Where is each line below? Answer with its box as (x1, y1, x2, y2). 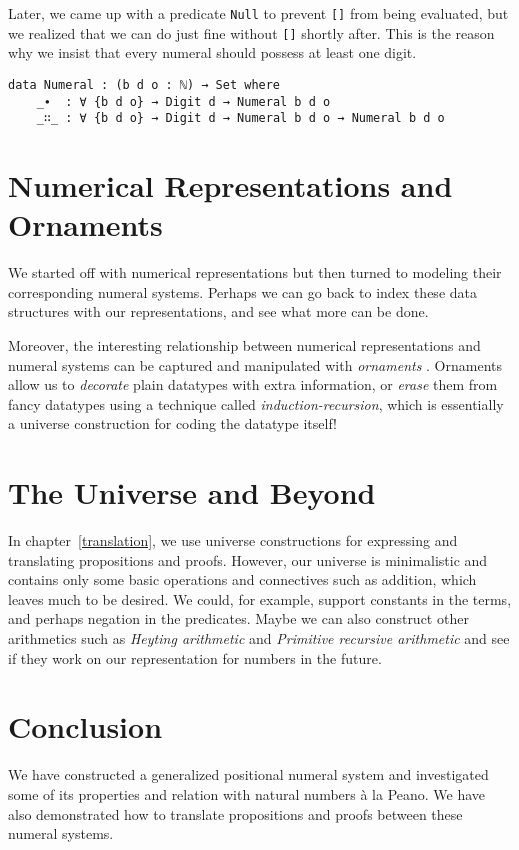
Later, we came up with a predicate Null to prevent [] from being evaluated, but (8, 3, 509, 23)
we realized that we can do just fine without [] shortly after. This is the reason (8, 22, 495, 43)
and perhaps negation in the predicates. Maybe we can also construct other (8, 608, 469, 629)
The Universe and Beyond (8, 472, 376, 513)
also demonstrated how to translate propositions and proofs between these (8, 803, 463, 824)
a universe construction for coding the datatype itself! (8, 413, 337, 434)
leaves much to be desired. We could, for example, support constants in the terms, (8, 588, 512, 609)
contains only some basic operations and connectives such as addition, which (8, 569, 477, 590)
